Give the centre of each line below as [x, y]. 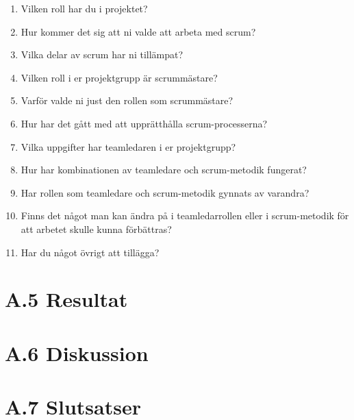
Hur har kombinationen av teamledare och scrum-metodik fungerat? [164, 170]
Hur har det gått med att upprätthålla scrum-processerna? [144, 123]
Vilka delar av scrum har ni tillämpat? [102, 54]
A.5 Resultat [66, 299]
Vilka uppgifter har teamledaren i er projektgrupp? [128, 146]
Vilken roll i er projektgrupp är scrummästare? [119, 77]
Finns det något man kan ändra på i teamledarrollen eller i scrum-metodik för [185, 215]
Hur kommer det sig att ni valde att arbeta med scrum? [138, 31]
